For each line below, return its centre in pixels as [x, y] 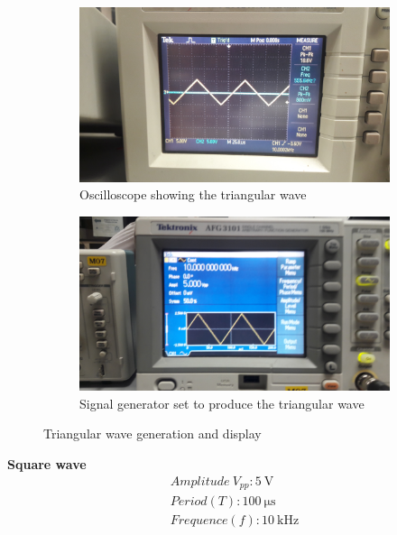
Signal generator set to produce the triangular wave [222, 403]
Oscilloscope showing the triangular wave [193, 194]
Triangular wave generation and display [152, 434]
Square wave [47, 463]
